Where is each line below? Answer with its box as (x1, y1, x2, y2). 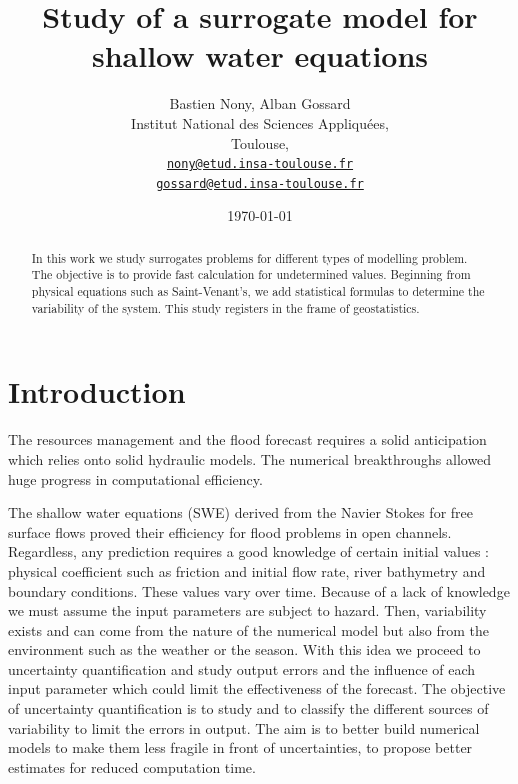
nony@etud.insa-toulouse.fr (166, 157, 354, 172)
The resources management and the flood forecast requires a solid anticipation (8, 429, 487, 450)
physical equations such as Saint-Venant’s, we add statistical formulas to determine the (31, 283, 485, 300)
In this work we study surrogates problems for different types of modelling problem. (31, 249, 468, 266)
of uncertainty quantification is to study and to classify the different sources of (8, 698, 489, 719)
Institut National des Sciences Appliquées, (131, 112, 389, 133)
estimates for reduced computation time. (8, 756, 256, 777)
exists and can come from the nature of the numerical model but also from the (8, 619, 490, 640)
